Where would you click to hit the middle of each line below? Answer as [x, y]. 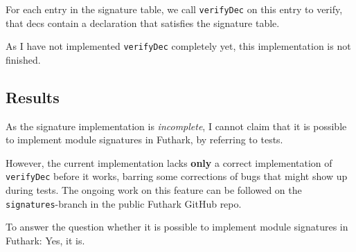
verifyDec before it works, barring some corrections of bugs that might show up [177, 176]
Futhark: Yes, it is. [45, 240]
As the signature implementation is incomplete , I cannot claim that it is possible [176, 126]
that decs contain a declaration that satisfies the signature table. [143, 22]
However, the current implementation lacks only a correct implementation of [169, 162]
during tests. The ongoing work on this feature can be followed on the [154, 190]
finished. [23, 59]
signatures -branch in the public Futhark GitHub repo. [124, 203]
